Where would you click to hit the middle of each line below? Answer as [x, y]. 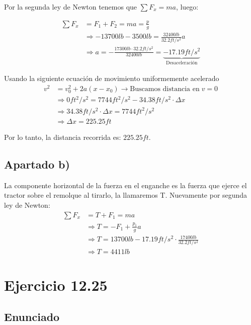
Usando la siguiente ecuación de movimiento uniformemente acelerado [112, 78]
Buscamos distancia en [165, 89]
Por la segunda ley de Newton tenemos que [71, 7]
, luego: [187, 7]
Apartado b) [37, 164]
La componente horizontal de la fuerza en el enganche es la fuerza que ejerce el [125, 185]
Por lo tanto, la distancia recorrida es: [63, 137]
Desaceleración [182, 63]
